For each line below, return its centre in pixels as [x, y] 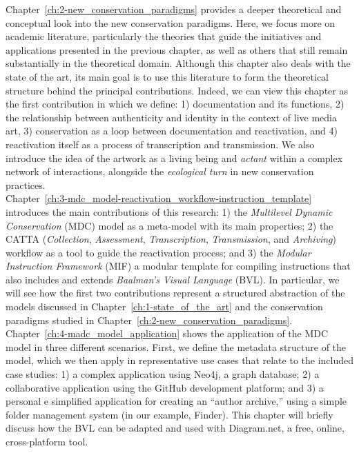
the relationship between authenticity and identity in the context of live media [172, 117]
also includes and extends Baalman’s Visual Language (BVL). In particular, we [173, 279]
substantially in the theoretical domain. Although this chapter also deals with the [178, 63]
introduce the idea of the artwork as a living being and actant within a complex [174, 158]
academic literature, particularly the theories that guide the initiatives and [164, 36]
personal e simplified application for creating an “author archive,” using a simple [176, 401]
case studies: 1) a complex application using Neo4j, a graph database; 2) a [163, 374]
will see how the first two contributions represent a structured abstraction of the [175, 293]
